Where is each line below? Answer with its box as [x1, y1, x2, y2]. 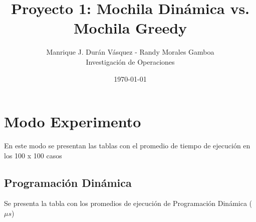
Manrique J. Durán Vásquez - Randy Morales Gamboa [46, 47, 214, 57]
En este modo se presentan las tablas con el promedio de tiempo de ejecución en [4, 140, 250, 151]
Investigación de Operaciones [86, 56, 175, 67]
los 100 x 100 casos [4, 150, 62, 160]
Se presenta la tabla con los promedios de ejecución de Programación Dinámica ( [4, 198, 252, 208]
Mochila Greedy [73, 18, 187, 38]
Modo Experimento [4, 111, 141, 132]
